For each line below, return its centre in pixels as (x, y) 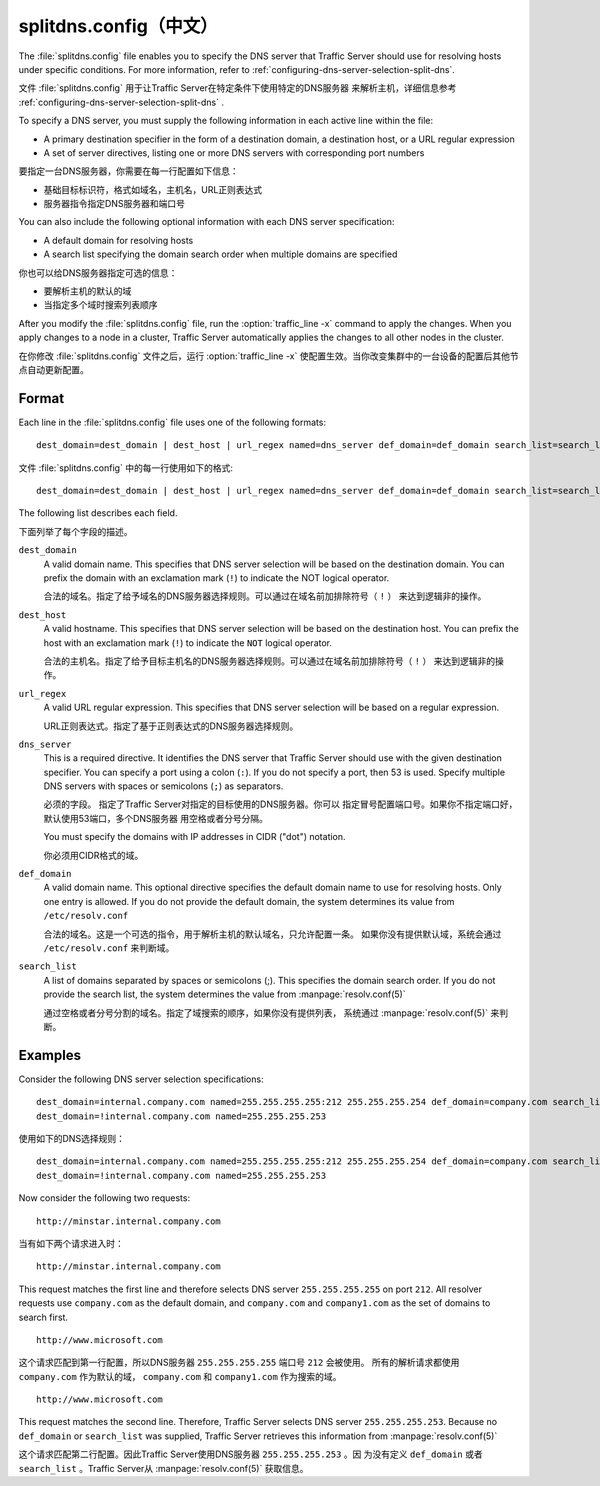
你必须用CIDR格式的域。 (93, 855)
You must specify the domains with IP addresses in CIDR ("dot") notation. (194, 837)
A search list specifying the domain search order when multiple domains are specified (220, 254)
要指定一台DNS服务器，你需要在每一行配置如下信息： (128, 171)
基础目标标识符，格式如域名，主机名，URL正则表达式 (153, 189)
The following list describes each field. (98, 513)
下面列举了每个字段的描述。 (75, 531)
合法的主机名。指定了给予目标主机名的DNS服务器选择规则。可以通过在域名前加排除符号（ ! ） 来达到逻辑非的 (269, 661)
